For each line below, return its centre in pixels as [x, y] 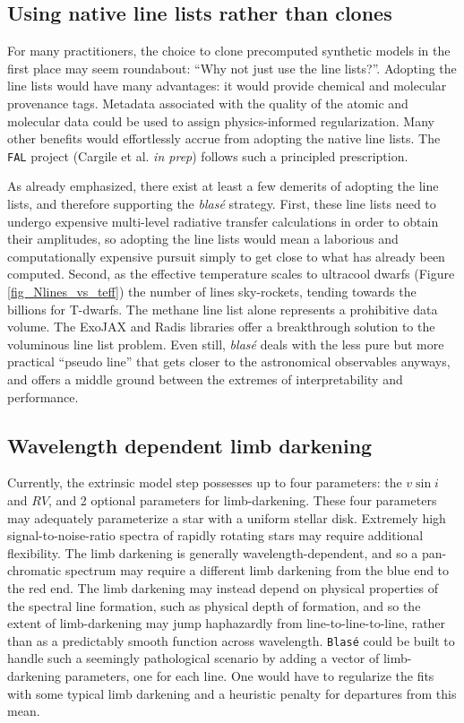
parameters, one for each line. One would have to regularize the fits [249, 675]
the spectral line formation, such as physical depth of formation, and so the [214, 605]
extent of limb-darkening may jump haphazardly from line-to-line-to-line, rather [227, 623]
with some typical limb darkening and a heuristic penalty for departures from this [232, 693]
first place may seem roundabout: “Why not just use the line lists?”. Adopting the [232, 68]
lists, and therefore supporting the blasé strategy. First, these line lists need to [222, 204]
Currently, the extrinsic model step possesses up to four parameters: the [205, 482]
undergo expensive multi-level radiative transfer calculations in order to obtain [223, 221]
